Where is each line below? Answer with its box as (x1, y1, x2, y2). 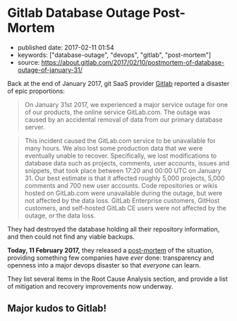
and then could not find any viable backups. (7, 232, 135, 241)
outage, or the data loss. (24, 211, 96, 220)
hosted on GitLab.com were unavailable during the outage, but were (24, 189, 223, 197)
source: (17, 58, 40, 66)
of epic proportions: (7, 87, 66, 95)
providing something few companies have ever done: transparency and (7, 253, 214, 262)
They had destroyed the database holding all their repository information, (7, 225, 220, 233)
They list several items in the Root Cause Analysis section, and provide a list (7, 275, 228, 283)
